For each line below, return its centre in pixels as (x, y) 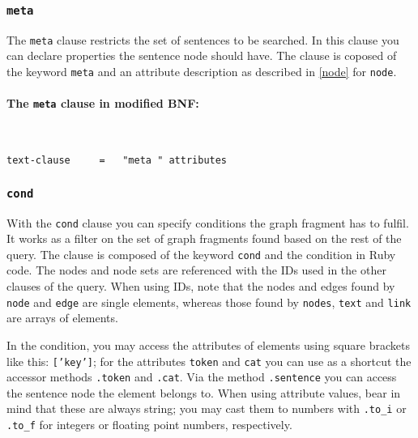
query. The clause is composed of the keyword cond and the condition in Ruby (201, 254)
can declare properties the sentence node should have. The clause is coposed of (202, 55)
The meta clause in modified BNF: (103, 103)
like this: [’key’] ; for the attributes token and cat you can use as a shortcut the (209, 361)
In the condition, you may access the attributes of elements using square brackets (208, 344)
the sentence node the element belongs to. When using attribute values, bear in (204, 392)
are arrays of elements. (62, 318)
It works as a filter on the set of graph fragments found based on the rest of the (204, 238)
